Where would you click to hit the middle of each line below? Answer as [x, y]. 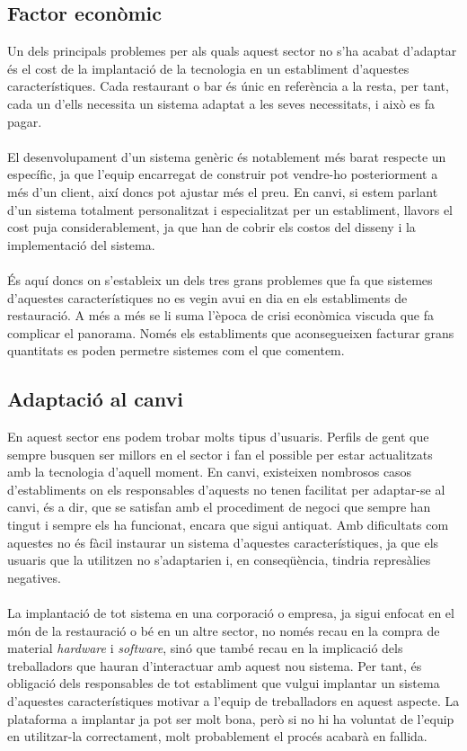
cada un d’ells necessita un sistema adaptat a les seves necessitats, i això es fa [221, 103]
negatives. [34, 577]
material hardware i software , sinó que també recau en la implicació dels [205, 648]
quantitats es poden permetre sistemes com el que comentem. [176, 350]
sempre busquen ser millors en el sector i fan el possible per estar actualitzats [220, 454]
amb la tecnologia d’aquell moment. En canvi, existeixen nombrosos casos [210, 472]
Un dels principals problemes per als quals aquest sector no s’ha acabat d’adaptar [232, 51]
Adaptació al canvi [95, 399]
